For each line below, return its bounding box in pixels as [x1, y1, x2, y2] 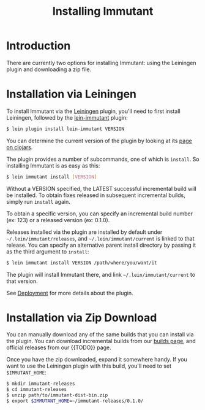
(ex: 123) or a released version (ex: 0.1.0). [6, 216, 110, 223]
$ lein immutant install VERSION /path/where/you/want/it [6, 260, 157, 266]
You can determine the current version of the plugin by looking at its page [6, 137, 193, 144]
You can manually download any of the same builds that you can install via [6, 331, 194, 338]
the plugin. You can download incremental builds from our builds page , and [6, 338, 196, 345]
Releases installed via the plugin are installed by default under [6, 228, 163, 236]
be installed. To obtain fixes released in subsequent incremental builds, [6, 191, 185, 199]
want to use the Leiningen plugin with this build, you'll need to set [6, 362, 171, 369]
